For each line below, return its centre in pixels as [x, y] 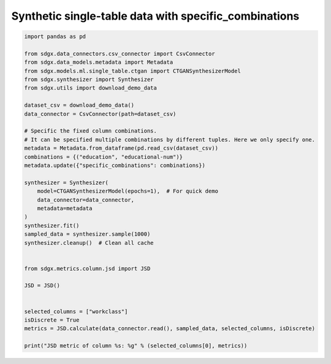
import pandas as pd [55, 37]
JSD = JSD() [42, 286]
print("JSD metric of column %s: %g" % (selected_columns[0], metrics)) [136, 346]
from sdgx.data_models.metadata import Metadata [99, 62]
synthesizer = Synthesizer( [66, 182]
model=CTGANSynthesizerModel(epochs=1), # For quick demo [128, 191]
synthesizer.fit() [52, 225]
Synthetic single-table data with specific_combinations [155, 16]
